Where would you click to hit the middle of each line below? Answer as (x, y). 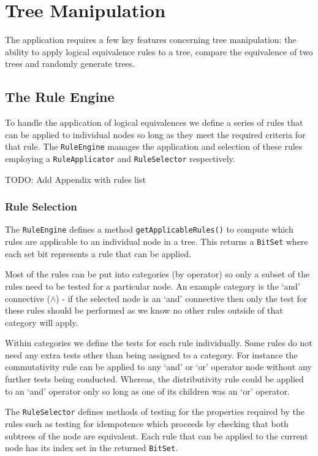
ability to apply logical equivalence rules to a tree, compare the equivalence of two (159, 51)
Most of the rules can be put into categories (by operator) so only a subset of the (157, 274)
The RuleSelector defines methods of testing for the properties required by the (155, 412)
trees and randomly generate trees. (70, 64)
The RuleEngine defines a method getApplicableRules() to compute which (149, 229)
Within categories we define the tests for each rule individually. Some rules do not (159, 343)
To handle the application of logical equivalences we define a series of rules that (154, 122)
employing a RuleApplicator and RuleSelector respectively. (120, 158)
